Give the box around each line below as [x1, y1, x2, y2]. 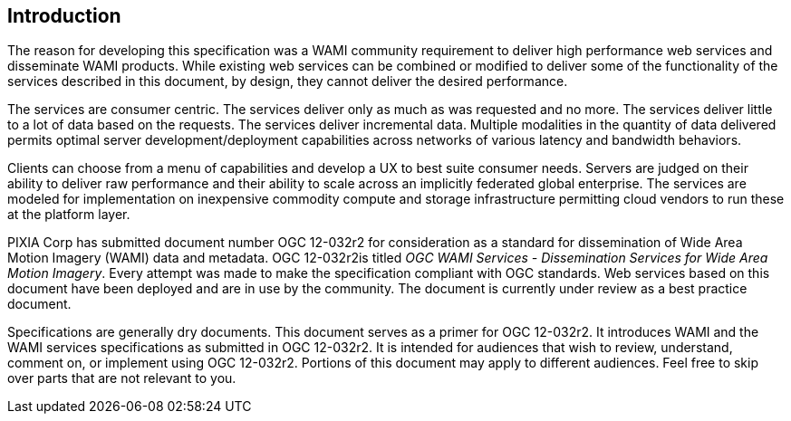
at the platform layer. [7, 206, 130, 223]
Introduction [7, 5, 121, 27]
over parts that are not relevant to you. [7, 370, 236, 387]
